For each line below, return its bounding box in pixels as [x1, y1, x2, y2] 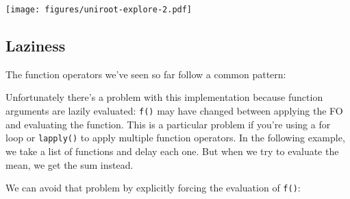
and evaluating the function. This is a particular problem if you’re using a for [5, 117, 331, 131]
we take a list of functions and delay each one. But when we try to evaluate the [5, 143, 339, 158]
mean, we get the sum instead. [5, 157, 134, 172]
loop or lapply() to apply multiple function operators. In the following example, [5, 130, 345, 145]
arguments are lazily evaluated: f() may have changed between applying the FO [5, 104, 343, 118]
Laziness [5, 35, 66, 56]
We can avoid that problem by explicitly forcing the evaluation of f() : [5, 180, 301, 195]
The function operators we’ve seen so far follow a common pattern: [5, 67, 286, 81]
